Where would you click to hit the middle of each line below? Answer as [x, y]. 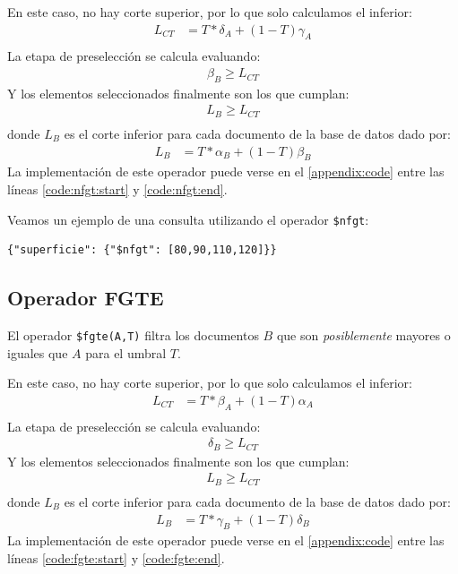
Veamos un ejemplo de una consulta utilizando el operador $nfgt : [188, 219]
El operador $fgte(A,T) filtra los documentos [133, 335]
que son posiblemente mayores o [363, 335]
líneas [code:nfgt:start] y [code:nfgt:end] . [117, 189]
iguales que [38, 352]
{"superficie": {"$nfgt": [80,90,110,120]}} [142, 250]
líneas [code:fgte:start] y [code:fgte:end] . [116, 557]
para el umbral [126, 352]
